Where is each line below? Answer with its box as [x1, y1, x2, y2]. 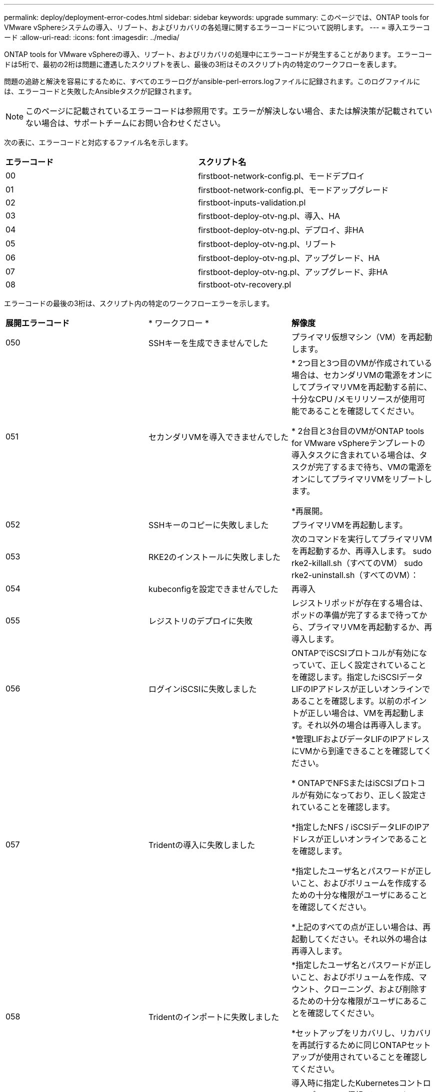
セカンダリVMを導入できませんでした [148, 432, 289, 442]
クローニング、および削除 [323, 984, 419, 994]
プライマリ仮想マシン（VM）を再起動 [291, 332, 432, 342]
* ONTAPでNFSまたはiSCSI [291, 778, 393, 788]
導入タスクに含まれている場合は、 [291, 450, 419, 460]
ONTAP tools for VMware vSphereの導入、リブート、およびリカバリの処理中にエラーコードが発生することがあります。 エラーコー [4, 50, 432, 58]
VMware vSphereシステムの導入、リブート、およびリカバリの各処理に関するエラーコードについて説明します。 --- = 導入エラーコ [4, 23, 430, 31]
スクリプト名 [198, 157, 246, 167]
